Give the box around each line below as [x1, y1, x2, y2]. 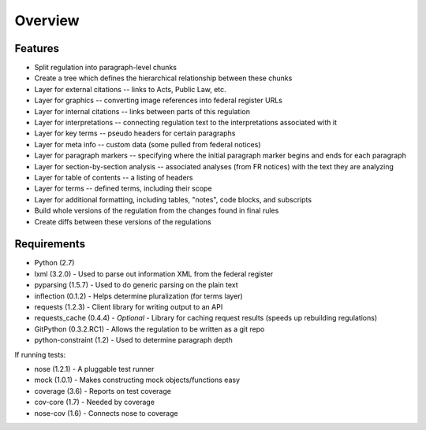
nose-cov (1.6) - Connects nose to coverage [34, 408, 178, 417]
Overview [14, 12, 80, 29]
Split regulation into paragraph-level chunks [34, 63, 177, 72]
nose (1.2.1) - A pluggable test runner [34, 364, 155, 373]
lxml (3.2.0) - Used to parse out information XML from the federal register [34, 269, 274, 279]
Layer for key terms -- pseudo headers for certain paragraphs [34, 128, 236, 138]
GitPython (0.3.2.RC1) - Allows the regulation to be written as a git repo [34, 324, 265, 334]
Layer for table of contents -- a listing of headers [34, 172, 193, 182]
